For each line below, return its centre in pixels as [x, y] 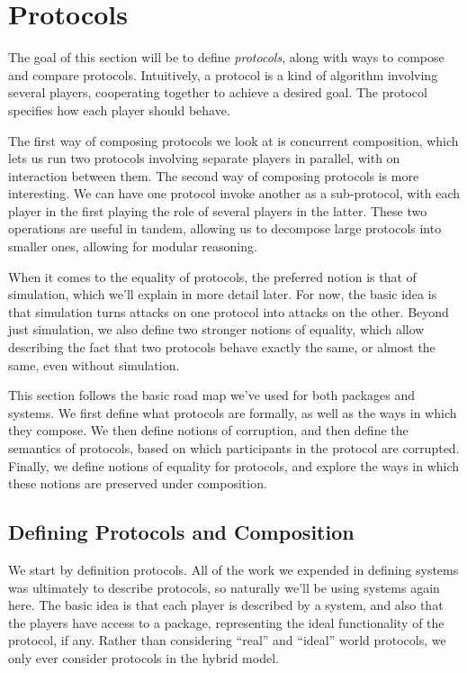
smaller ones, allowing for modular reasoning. [133, 246]
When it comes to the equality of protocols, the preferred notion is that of [212, 276]
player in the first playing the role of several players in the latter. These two [218, 210]
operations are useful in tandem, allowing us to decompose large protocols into [225, 228]
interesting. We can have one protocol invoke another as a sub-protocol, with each [234, 193]
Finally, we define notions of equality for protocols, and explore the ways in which [234, 465]
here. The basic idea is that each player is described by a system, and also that [226, 605]
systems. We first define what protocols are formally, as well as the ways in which [233, 412]
